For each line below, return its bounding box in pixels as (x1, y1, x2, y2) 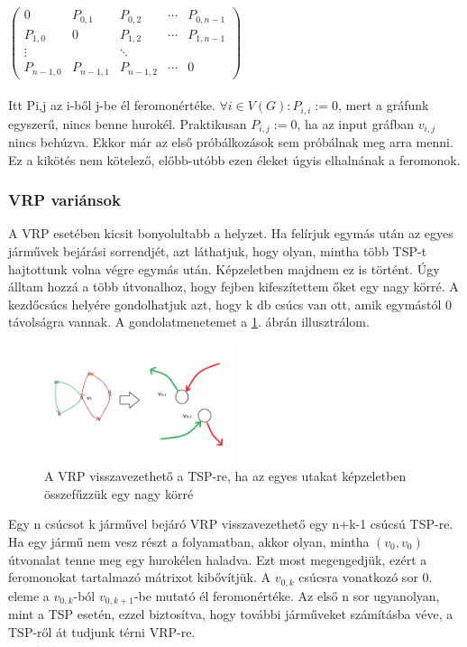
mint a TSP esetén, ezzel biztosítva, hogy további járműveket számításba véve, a (8, 605, 453, 623)
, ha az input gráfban (297, 114, 415, 133)
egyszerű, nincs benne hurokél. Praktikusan (8, 114, 247, 133)
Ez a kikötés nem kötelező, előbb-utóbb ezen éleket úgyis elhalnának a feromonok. (8, 150, 461, 169)
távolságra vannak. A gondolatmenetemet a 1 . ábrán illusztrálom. (8, 312, 370, 331)
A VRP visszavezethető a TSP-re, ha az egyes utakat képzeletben (44, 467, 407, 485)
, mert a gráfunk (338, 96, 429, 115)
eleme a (8, 586, 50, 605)
